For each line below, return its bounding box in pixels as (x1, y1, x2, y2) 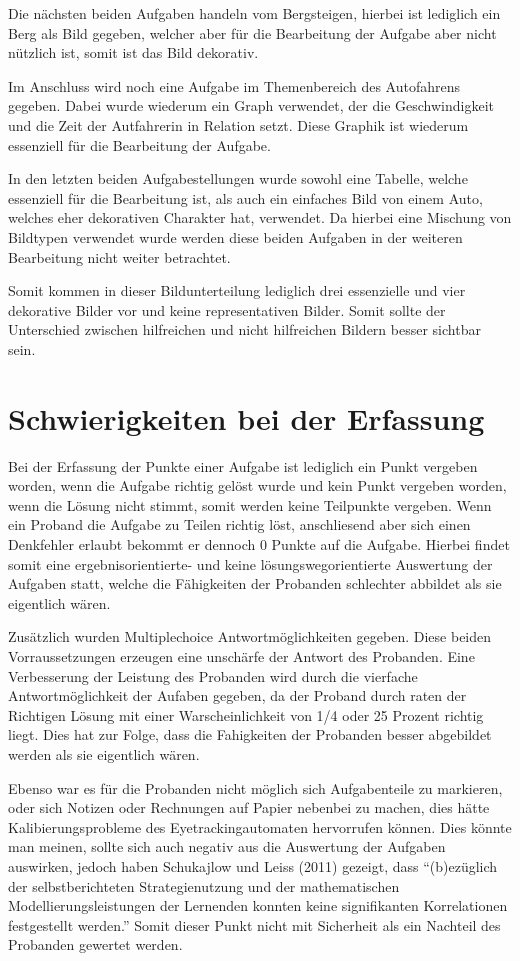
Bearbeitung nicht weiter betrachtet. (8, 246, 231, 267)
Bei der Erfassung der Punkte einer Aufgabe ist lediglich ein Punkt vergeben (8, 455, 478, 476)
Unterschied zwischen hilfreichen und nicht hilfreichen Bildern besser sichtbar (8, 319, 481, 340)
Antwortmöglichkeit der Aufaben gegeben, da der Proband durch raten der (8, 685, 467, 706)
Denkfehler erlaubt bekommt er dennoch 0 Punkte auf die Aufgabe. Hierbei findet (8, 534, 510, 554)
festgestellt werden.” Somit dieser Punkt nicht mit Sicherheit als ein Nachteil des (8, 914, 501, 935)
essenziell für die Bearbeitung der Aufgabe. (8, 134, 271, 155)
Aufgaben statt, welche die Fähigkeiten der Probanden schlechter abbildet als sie (8, 573, 502, 594)
